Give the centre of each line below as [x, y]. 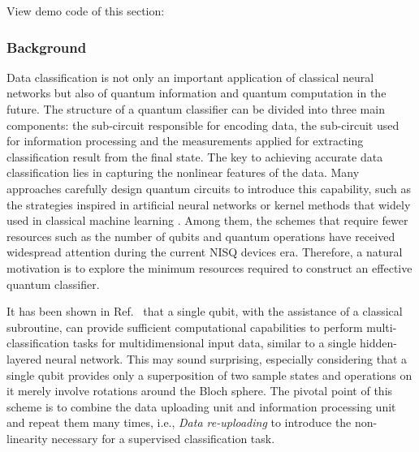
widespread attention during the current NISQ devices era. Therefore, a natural [205, 252]
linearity [27, 438]
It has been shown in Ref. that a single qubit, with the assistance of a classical [205, 311]
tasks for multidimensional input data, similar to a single [214, 343]
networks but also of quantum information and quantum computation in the [197, 93]
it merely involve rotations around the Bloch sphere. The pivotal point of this [200, 391]
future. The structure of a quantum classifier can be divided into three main [196, 109]
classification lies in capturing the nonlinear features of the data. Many [183, 172]
